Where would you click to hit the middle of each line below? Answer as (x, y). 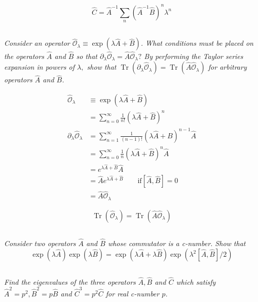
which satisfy (196, 281)
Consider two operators (40, 243)
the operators (24, 56)
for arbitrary (227, 67)
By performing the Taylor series (194, 56)
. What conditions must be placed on (197, 43)
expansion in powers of (40, 67)
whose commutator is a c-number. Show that (177, 243)
